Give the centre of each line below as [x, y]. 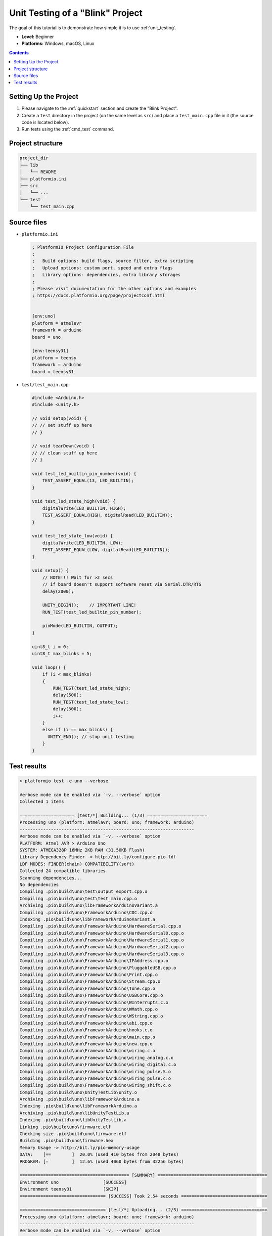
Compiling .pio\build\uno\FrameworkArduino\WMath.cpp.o [89, 1009]
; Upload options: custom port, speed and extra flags [102, 268]
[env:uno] [44, 316]
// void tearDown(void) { [63, 446]
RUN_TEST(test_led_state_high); [92, 688]
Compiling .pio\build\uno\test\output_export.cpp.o [84, 892]
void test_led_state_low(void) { [72, 536]
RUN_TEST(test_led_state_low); [91, 702]
